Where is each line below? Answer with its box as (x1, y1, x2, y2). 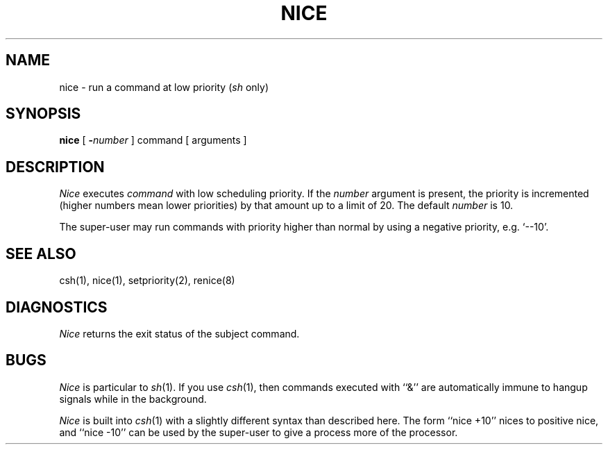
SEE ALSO (6, 244, 76, 262)
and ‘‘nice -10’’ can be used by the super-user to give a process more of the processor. (59, 426, 458, 438)
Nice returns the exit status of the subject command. (59, 327, 300, 340)
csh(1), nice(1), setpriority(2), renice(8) (59, 274, 235, 287)
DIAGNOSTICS (6, 298, 108, 316)
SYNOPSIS (6, 105, 81, 123)
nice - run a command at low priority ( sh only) (59, 81, 269, 93)
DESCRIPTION (6, 158, 105, 176)
